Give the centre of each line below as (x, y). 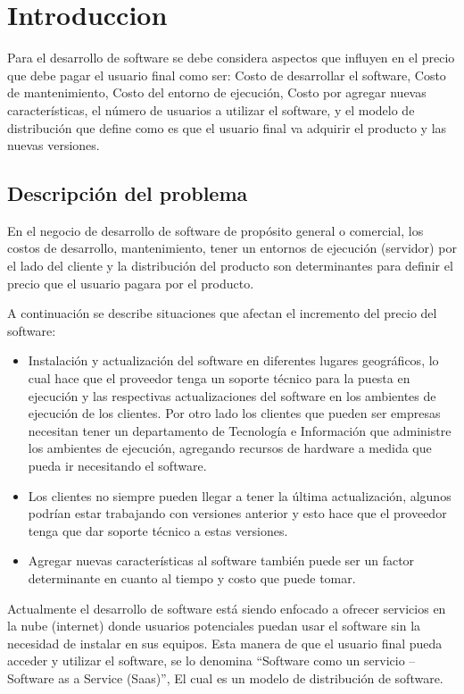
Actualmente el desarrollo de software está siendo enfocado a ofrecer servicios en (227, 608)
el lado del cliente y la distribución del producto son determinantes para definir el (230, 266)
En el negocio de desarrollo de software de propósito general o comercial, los (215, 230)
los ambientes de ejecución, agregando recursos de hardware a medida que (230, 448)
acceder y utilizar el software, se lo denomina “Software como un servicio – (211, 661)
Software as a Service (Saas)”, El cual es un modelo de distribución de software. (225, 677)
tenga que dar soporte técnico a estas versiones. (158, 530)
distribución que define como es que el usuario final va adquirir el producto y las (227, 127)
